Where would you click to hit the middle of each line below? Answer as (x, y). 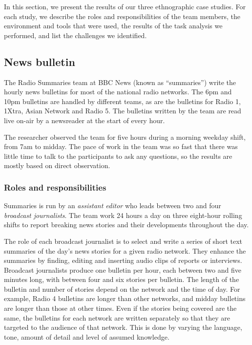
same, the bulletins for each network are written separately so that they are (117, 317)
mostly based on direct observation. (57, 165)
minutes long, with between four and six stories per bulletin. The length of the (122, 279)
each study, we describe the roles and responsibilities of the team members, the (122, 16)
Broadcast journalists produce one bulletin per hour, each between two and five (123, 270)
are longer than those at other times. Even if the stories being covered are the (120, 308)
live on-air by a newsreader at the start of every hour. (84, 120)
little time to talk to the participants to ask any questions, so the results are (118, 156)
